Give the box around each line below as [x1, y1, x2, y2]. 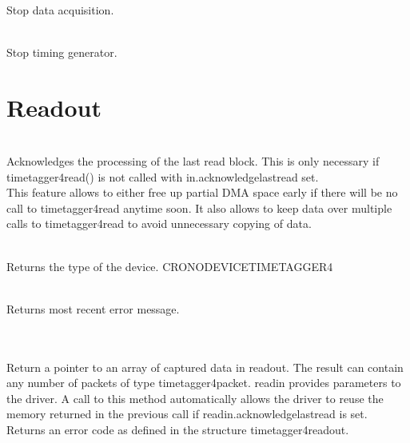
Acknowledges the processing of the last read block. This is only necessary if [6, 153, 380, 170]
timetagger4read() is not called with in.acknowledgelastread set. [6, 168, 319, 185]
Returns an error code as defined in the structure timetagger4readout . [6, 421, 349, 437]
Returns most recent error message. [6, 300, 180, 317]
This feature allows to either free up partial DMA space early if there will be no [6, 184, 398, 201]
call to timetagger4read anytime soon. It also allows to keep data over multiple [6, 199, 392, 216]
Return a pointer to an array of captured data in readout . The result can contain [6, 358, 404, 375]
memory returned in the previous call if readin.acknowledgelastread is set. [6, 405, 368, 422]
